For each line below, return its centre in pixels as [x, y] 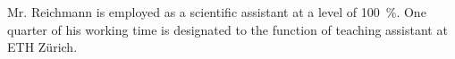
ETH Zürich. [42, 47]
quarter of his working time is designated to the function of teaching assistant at [227, 29]
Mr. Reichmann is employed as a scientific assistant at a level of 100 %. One [217, 12]
